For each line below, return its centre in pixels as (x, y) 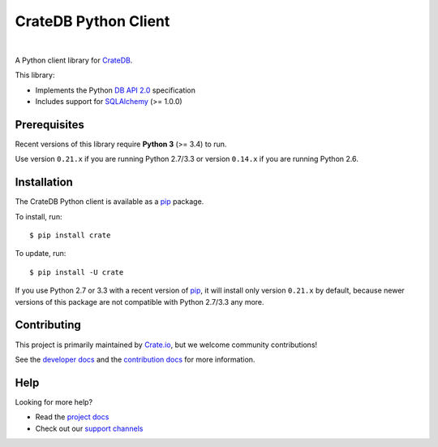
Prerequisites (49, 125)
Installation (44, 182)
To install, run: (39, 216)
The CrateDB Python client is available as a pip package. (109, 202)
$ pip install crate (70, 235)
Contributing (48, 325)
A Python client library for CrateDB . (74, 60)
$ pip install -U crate (77, 272)
